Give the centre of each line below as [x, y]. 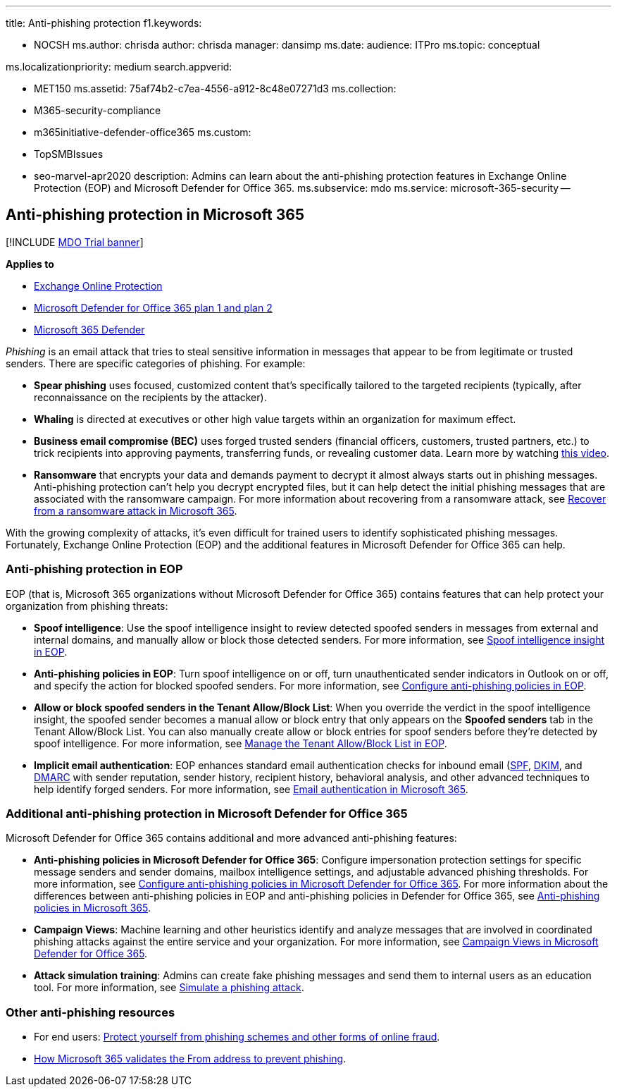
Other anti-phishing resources [91, 1012]
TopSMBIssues [69, 154]
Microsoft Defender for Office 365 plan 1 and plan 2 [153, 307]
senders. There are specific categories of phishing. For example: [156, 363]
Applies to [30, 264]
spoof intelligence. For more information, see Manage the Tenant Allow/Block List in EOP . [241, 743]
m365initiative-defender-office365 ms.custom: [143, 132]
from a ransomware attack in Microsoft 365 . [136, 510]
